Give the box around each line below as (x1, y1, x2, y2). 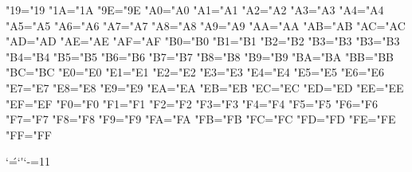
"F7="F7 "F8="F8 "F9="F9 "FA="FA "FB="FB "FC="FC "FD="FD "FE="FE (6, 111, 396, 127)
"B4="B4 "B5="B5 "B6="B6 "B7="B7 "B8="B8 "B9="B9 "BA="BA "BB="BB (6, 48, 394, 64)
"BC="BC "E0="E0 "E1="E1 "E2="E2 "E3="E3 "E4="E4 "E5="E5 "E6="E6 (6, 64, 385, 80)
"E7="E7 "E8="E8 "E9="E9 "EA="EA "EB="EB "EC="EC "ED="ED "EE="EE (6, 79, 404, 96)
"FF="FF (6, 126, 52, 143)
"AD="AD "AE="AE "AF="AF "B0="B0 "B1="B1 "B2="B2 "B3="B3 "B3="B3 (6, 33, 400, 49)
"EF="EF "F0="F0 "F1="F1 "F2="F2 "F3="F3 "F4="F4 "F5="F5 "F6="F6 (6, 95, 378, 111)
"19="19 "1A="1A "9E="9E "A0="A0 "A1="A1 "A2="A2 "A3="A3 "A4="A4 (6, 2, 384, 18)
